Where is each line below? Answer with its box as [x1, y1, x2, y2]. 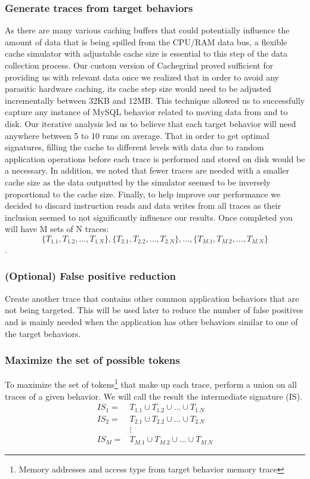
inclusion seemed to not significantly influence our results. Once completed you [5, 211, 293, 223]
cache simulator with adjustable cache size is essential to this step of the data [5, 47, 288, 60]
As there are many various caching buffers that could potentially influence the [5, 24, 290, 36]
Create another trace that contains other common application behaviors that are [5, 292, 299, 304]
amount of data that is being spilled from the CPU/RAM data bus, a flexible [5, 35, 287, 48]
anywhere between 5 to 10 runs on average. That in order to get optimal [5, 129, 269, 141]
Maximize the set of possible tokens [5, 353, 180, 367]
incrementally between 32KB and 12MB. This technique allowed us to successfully [5, 94, 305, 106]
